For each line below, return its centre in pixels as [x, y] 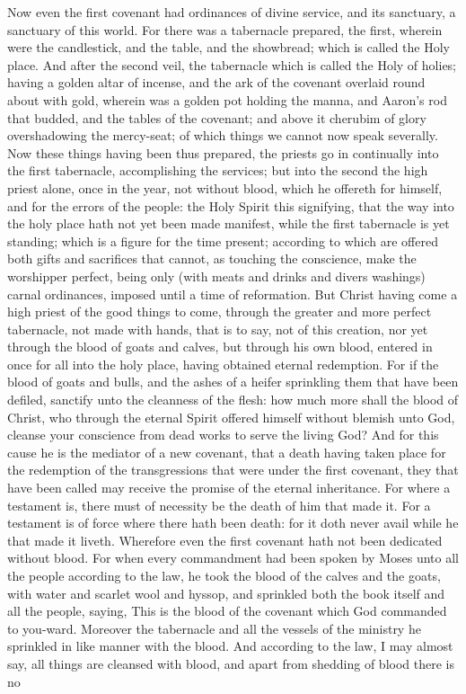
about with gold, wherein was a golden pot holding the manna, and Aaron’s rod [227, 99]
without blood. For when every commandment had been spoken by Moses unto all [233, 558]
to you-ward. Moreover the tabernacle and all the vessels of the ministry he [214, 628]
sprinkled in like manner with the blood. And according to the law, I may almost [230, 646]
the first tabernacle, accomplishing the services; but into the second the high [218, 170]
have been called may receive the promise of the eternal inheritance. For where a [229, 488]
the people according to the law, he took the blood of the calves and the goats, [224, 575]
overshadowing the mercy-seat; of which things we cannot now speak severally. [223, 135]
